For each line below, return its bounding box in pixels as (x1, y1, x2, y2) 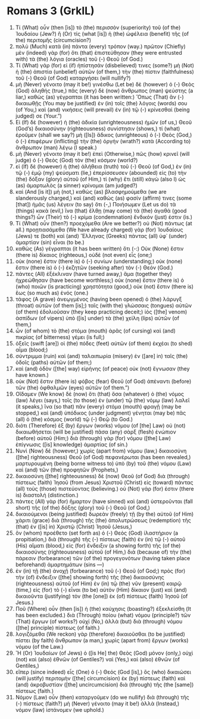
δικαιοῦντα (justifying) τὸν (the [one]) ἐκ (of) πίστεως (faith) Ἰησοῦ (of (15, 592, 188, 599)
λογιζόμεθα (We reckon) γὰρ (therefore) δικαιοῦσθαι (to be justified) (15, 630, 185, 638)
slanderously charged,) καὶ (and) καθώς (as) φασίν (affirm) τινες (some (15, 194, 192, 202)
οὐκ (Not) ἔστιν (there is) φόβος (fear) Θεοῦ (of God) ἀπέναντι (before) (15, 378, 192, 385)
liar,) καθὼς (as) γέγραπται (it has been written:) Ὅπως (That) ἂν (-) (15, 93, 184, 101)
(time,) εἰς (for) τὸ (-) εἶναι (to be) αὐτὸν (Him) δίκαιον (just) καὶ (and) (15, 586, 187, 593)
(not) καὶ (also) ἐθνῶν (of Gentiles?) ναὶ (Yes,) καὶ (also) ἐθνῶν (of (15, 655, 180, 663)
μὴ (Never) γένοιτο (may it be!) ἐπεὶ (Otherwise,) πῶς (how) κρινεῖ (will (15, 150, 190, 157)
